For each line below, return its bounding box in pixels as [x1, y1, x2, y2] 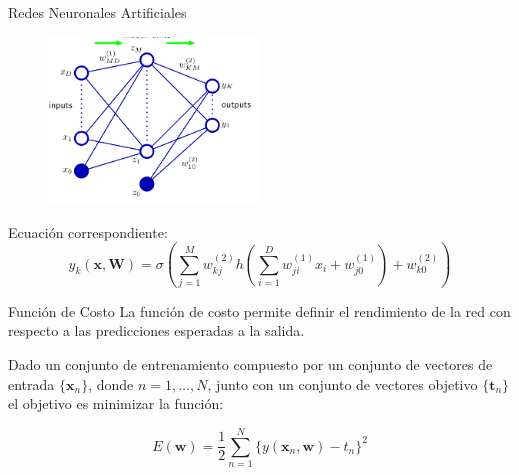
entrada [8, 373, 55, 394]
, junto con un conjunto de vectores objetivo [207, 373, 478, 394]
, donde [88, 373, 134, 394]
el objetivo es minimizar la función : [8, 393, 224, 414]
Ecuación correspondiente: [8, 221, 168, 242]
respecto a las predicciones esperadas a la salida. [8, 320, 305, 341]
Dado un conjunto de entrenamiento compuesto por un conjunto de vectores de [8, 354, 493, 375]
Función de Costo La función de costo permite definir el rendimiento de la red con [8, 300, 511, 321]
